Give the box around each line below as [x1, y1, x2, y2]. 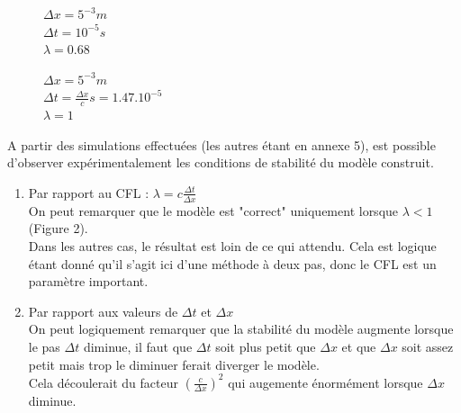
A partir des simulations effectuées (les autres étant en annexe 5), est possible [7, 135, 436, 154]
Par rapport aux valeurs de [28, 301, 178, 320]
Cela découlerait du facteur [28, 373, 178, 391]
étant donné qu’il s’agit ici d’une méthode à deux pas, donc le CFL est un [28, 254, 437, 273]
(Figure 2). [28, 219, 88, 238]
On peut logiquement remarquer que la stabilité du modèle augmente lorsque [28, 319, 454, 338]
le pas [28, 337, 60, 355]
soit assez [402, 337, 454, 355]
